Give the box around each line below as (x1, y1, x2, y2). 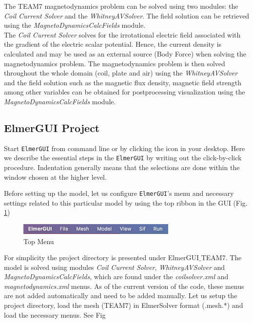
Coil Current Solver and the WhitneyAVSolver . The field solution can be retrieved (4, 10, 250, 20)
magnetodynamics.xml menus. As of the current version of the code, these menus (4, 281, 244, 291)
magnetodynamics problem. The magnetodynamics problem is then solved (4, 58, 225, 68)
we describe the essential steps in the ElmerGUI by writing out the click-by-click (4, 152, 242, 163)
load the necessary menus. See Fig (4, 309, 106, 320)
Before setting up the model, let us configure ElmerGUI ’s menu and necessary (4, 188, 234, 198)
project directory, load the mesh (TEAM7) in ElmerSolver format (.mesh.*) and (4, 300, 243, 310)
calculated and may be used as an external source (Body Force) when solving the (4, 48, 247, 58)
